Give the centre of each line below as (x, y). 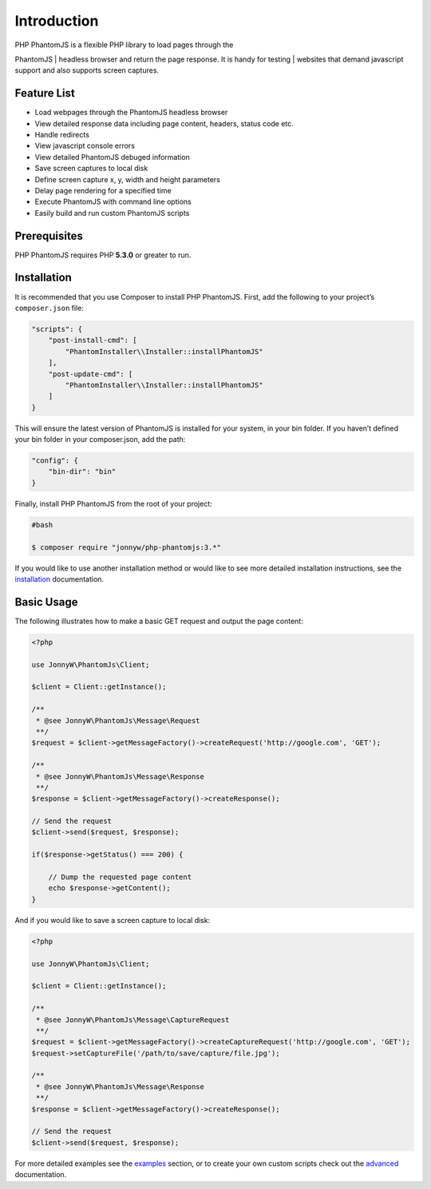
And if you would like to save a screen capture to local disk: (113, 920)
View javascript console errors (85, 146)
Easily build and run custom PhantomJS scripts (112, 213)
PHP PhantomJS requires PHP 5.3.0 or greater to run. (103, 255)
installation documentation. (59, 579)
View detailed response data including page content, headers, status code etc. (164, 123)
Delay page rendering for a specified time (103, 190)
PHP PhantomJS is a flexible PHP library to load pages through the (124, 45)
